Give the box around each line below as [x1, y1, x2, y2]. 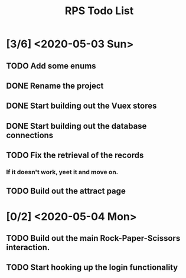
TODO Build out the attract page [6, 186, 126, 196]
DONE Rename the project [6, 81, 104, 91]
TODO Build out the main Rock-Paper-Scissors [6, 233, 181, 243]
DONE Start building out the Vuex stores [6, 101, 157, 111]
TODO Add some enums [6, 61, 96, 71]
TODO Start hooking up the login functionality [6, 263, 178, 273]
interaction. [6, 243, 50, 253]
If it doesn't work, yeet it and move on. [6, 168, 119, 176]
